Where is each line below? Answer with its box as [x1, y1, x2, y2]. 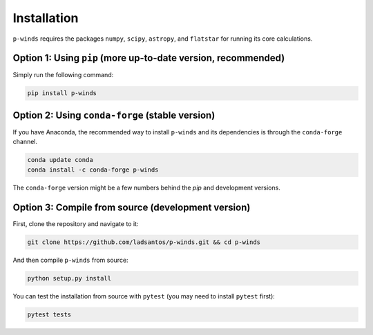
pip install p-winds [27, 90, 97, 97]
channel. [12, 138, 38, 146]
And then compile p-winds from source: [12, 256, 128, 264]
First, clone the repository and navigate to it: [12, 219, 139, 227]
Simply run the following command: [12, 71, 114, 79]
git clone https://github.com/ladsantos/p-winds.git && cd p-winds [27, 238, 261, 246]
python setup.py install [27, 274, 112, 282]
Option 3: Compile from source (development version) [12, 201, 251, 213]
